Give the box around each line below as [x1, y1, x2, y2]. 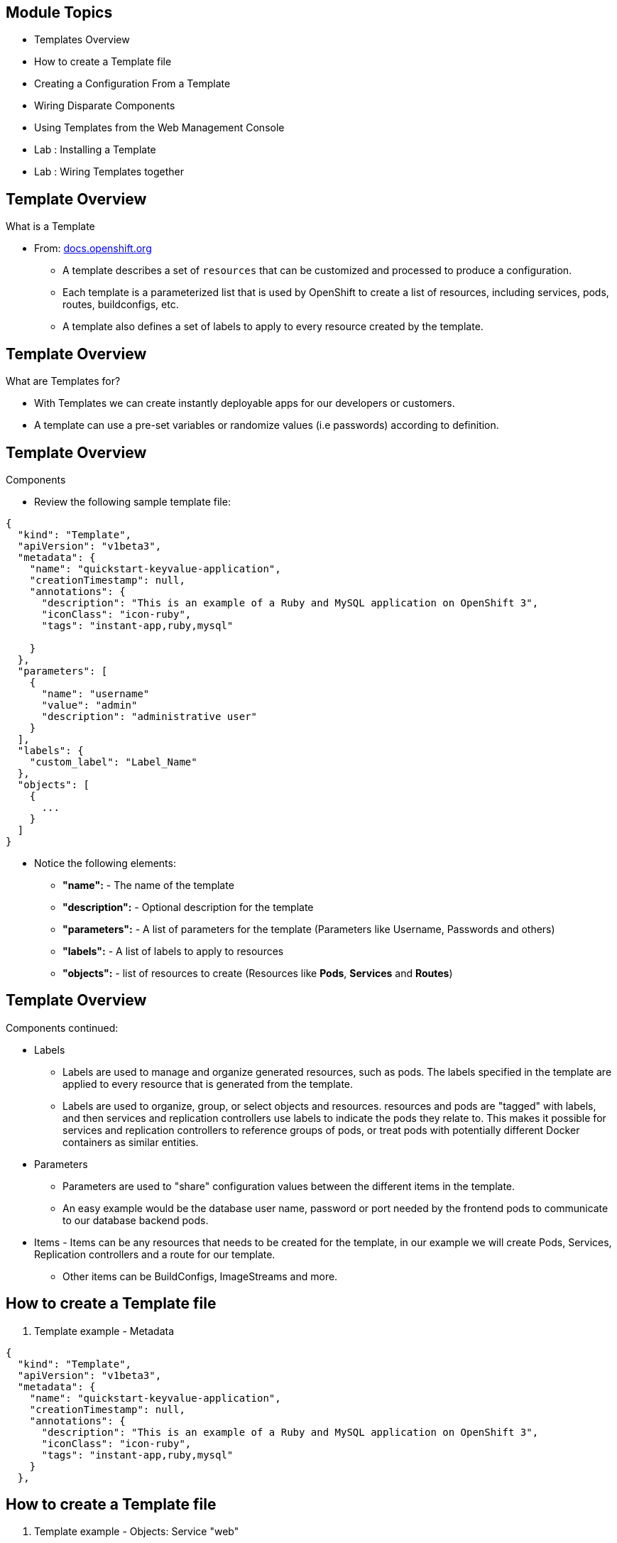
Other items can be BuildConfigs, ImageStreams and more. [62, 1270, 338, 1282]
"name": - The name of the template [62, 878, 234, 891]
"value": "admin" [41, 699, 138, 711]
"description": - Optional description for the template [62, 900, 314, 913]
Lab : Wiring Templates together [34, 165, 185, 178]
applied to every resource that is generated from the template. [62, 1077, 354, 1090]
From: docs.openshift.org [34, 242, 152, 255]
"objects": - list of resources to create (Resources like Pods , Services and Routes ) [62, 966, 453, 979]
